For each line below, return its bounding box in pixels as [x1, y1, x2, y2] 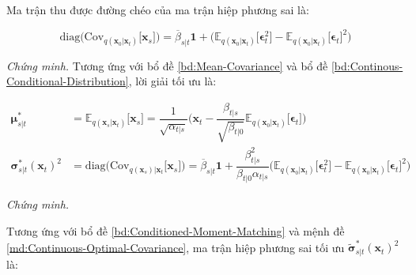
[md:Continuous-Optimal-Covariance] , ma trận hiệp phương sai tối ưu [6, 239, 345, 255]
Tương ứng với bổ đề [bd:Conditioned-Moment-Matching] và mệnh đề [6, 223, 345, 239]
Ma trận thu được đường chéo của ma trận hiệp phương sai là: [6, 2, 309, 17]
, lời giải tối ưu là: [128, 73, 217, 89]
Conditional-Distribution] [6, 73, 129, 89]
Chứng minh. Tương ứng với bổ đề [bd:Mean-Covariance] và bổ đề [6, 57, 328, 73]
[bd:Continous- [331, 57, 403, 73]
